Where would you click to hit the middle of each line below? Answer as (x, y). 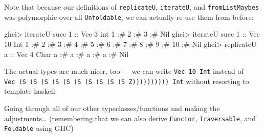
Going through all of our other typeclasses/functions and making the (112, 108)
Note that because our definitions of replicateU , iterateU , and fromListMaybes (132, 7)
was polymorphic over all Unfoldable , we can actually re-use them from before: (129, 17)
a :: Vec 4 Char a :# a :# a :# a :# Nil (67, 54)
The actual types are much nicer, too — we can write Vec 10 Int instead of (124, 71)
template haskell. (31, 91)
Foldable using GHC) (39, 128)
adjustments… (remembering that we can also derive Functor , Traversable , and (130, 118)
